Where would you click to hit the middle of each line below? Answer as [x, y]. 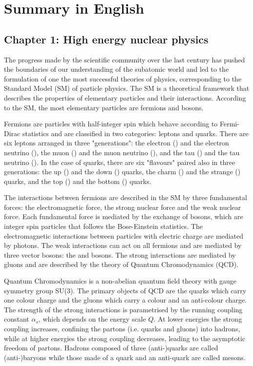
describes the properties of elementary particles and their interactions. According [125, 97]
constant [17, 319]
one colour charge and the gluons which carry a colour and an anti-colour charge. [125, 300]
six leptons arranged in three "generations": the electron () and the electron [116, 143]
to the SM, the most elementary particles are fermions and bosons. [104, 107]
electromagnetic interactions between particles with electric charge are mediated [124, 235]
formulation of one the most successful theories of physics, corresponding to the [123, 78]
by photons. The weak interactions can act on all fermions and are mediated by [123, 245]
